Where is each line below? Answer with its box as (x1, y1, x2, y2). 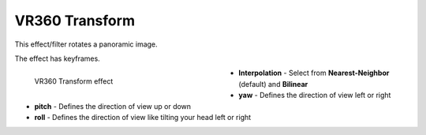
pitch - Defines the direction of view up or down (34, 101, 192, 111)
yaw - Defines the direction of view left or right (238, 91, 391, 100)
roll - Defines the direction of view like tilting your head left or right (34, 112, 252, 122)
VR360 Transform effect (34, 77, 114, 86)
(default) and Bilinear (238, 79, 308, 88)
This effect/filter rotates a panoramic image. (14, 39, 158, 49)
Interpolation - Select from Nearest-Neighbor (238, 68, 390, 78)
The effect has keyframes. (14, 54, 100, 63)
